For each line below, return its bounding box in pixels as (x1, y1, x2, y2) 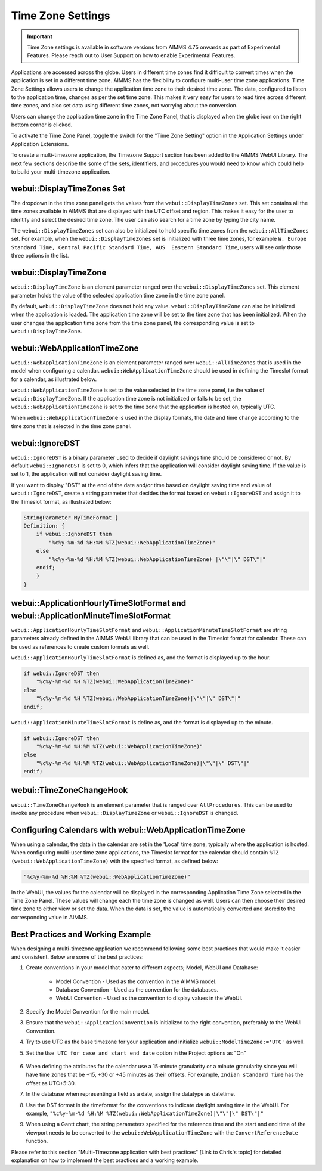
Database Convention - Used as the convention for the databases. (55, 986, 219, 993)
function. (26, 1138, 48, 1145)
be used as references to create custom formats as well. (11, 643, 150, 650)
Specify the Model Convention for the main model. (26, 1008, 150, 1015)
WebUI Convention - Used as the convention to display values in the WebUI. (55, 995, 243, 1002)
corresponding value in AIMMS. (11, 913, 89, 921)
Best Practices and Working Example (11, 929, 151, 939)
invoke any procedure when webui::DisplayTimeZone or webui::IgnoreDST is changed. (11, 809, 239, 816)
